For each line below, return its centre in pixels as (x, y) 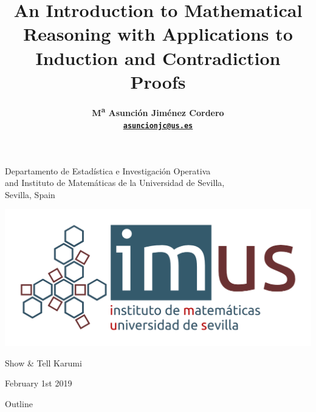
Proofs (158, 81)
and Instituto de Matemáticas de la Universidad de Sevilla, (115, 183)
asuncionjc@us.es (158, 125)
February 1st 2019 (39, 383)
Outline (19, 404)
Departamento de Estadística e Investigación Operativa (108, 170)
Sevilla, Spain (30, 194)
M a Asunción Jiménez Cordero (158, 112)
